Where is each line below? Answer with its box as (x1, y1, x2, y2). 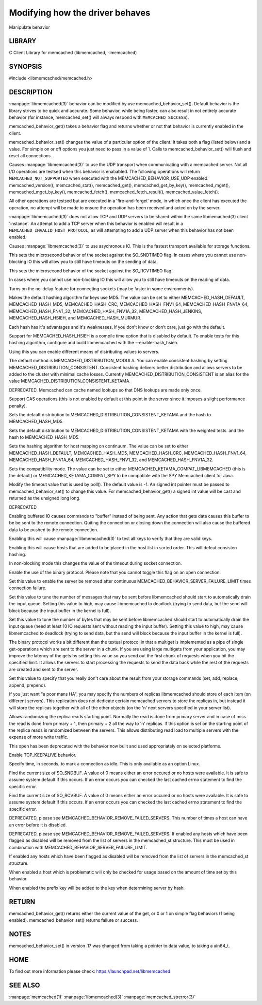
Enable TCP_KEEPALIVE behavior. (9, 752, 77, 758)
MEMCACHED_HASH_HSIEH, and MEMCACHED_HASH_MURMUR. (9, 315, 142, 321)
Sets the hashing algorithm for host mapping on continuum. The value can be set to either (9, 443, 189, 449)
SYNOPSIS (9, 62, 42, 71)
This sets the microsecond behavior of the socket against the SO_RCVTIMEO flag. (9, 268, 173, 274)
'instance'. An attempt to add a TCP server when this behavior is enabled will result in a (9, 221, 183, 226)
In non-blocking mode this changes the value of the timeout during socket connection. (9, 560, 182, 566)
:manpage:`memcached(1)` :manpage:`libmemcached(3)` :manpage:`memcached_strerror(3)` (9, 994, 196, 1000)
